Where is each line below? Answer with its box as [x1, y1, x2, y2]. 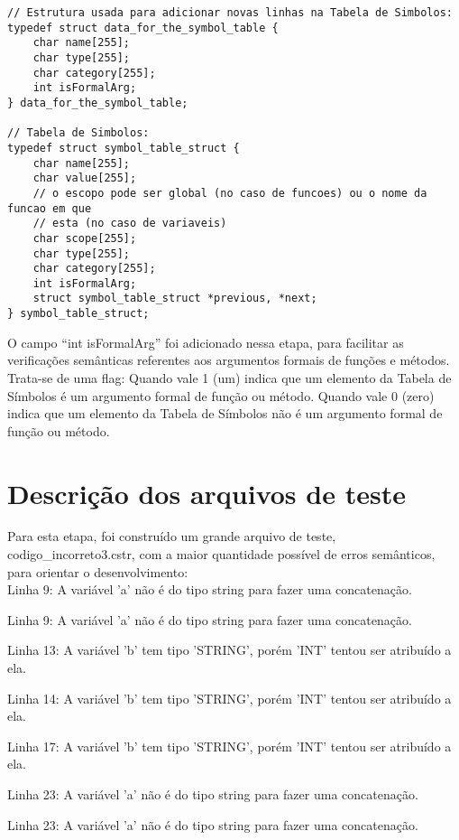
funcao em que [7, 201, 92, 215]
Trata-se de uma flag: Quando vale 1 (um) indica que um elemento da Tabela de [7, 368, 452, 387]
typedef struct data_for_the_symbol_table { [7, 21, 279, 34]
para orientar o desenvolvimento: [7, 562, 188, 581]
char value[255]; [32, 172, 137, 185]
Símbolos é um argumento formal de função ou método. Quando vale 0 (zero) [7, 386, 435, 405]
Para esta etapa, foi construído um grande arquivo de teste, [7, 527, 336, 546]
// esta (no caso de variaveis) [32, 217, 227, 230]
